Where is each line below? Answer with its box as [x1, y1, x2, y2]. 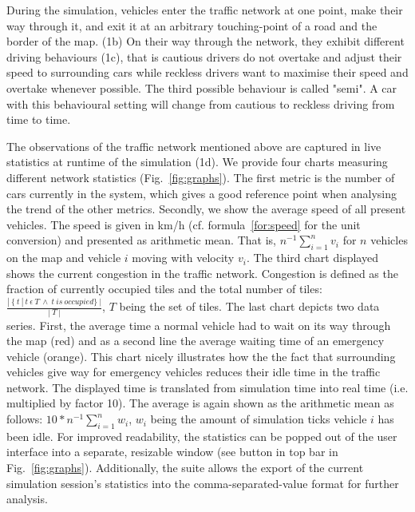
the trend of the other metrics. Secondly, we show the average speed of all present [6, 200, 406, 217]
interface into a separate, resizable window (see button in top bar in [6, 443, 338, 460]
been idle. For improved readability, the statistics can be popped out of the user [6, 427, 397, 444]
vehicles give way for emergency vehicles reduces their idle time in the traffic [6, 363, 381, 380]
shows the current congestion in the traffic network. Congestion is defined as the [6, 264, 398, 281]
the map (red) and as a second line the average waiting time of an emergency [6, 332, 385, 349]
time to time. [6, 111, 71, 128]
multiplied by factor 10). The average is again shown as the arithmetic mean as [6, 395, 394, 411]
